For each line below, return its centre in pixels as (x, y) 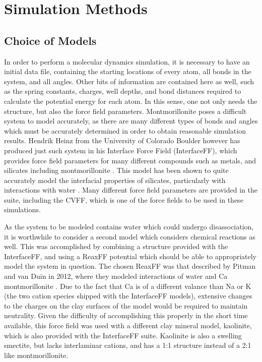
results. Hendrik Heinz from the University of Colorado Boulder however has (122, 140)
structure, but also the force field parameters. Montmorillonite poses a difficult (125, 111)
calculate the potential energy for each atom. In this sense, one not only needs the (131, 101)
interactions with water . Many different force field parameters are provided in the (131, 190)
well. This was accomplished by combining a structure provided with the (116, 246)
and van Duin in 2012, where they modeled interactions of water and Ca (116, 276)
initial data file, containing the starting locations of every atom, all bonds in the (128, 71)
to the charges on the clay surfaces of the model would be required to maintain (126, 305)
